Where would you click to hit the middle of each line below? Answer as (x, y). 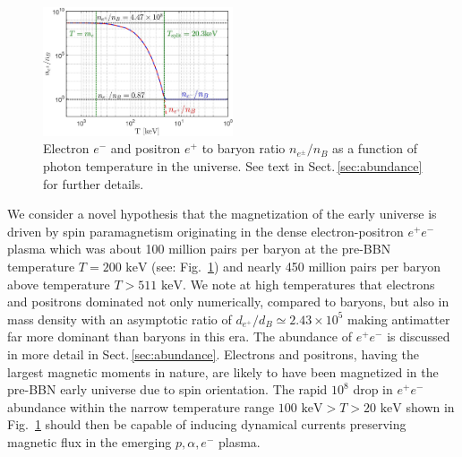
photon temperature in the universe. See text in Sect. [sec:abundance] (233, 166)
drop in (373, 389)
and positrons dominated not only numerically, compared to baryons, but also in (228, 302)
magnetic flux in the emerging (90, 441)
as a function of (375, 148)
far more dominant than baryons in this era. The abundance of (180, 336)
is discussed (419, 336)
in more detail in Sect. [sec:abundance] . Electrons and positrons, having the (213, 354)
